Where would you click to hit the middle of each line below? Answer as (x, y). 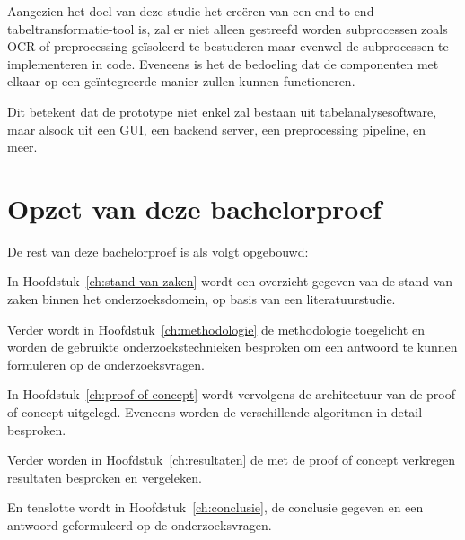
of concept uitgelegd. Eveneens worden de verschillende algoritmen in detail (215, 412)
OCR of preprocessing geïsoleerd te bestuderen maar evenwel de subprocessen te (228, 46)
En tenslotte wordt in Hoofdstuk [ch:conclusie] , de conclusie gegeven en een (215, 507)
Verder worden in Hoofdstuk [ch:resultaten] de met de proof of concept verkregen (232, 460)
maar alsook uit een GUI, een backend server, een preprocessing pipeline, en (217, 129)
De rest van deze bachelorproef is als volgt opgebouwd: (158, 251)
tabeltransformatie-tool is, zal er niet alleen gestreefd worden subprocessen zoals (228, 28)
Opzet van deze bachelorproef (194, 208)
